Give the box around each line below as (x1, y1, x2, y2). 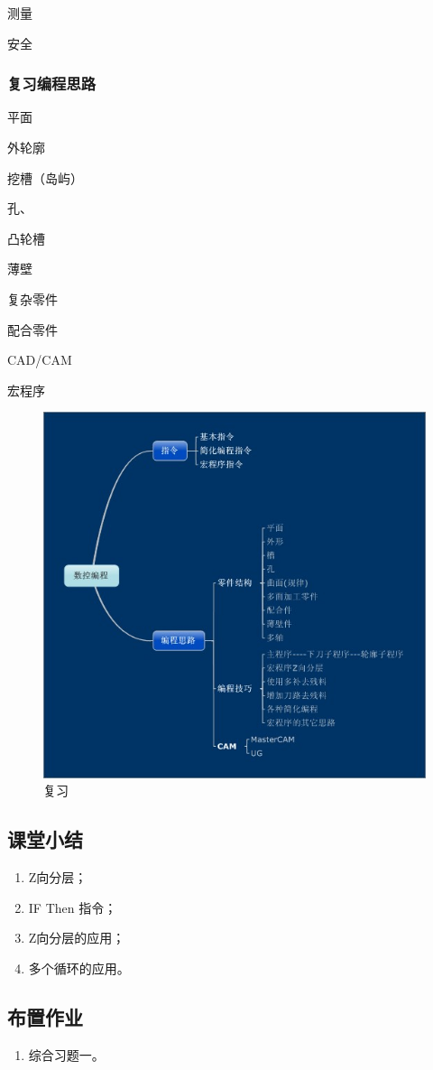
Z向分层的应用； (28, 928, 125, 947)
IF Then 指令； (28, 898, 117, 916)
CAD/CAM (7, 350, 72, 369)
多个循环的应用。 (28, 958, 130, 977)
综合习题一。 (28, 1045, 105, 1064)
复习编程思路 (7, 72, 97, 95)
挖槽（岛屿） (7, 168, 83, 187)
